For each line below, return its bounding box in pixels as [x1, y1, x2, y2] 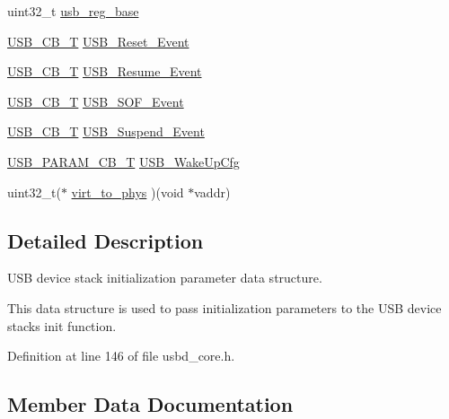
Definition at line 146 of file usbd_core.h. [7, 346, 235, 365]
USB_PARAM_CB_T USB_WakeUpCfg [7, 152, 240, 170]
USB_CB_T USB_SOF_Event [7, 92, 184, 110]
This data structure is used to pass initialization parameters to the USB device [7, 298, 442, 317]
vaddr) [194, 182, 231, 201]
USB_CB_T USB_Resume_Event [7, 62, 202, 81]
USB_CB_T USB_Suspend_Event [7, 122, 205, 141]
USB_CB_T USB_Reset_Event [7, 31, 189, 50]
